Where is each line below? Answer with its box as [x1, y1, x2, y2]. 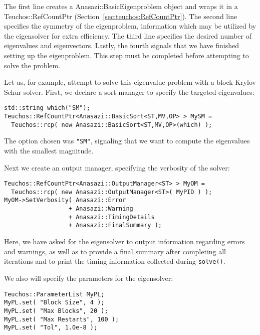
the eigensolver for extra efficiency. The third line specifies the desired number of [4, 30, 252, 41]
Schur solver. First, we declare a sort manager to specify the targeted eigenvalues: [4, 86, 254, 97]
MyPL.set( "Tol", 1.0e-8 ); [4, 324, 98, 331]
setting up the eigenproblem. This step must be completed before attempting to [4, 50, 249, 60]
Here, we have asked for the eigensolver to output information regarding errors [4, 236, 245, 247]
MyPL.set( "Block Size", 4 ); [4, 299, 105, 306]
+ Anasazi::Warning [68, 205, 133, 213]
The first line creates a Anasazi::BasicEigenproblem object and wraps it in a [4, 1, 238, 11]
